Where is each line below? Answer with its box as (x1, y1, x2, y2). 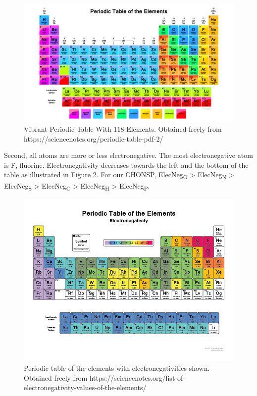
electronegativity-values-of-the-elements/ (24, 382, 147, 393)
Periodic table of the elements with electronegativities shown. (24, 362, 210, 373)
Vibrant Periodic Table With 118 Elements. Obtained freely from (24, 124, 222, 134)
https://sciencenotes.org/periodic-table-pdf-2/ (24, 133, 163, 144)
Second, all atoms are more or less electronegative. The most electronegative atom (4, 150, 253, 160)
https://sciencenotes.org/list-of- (89, 372, 185, 383)
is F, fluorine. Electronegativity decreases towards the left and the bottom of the (4, 159, 249, 170)
